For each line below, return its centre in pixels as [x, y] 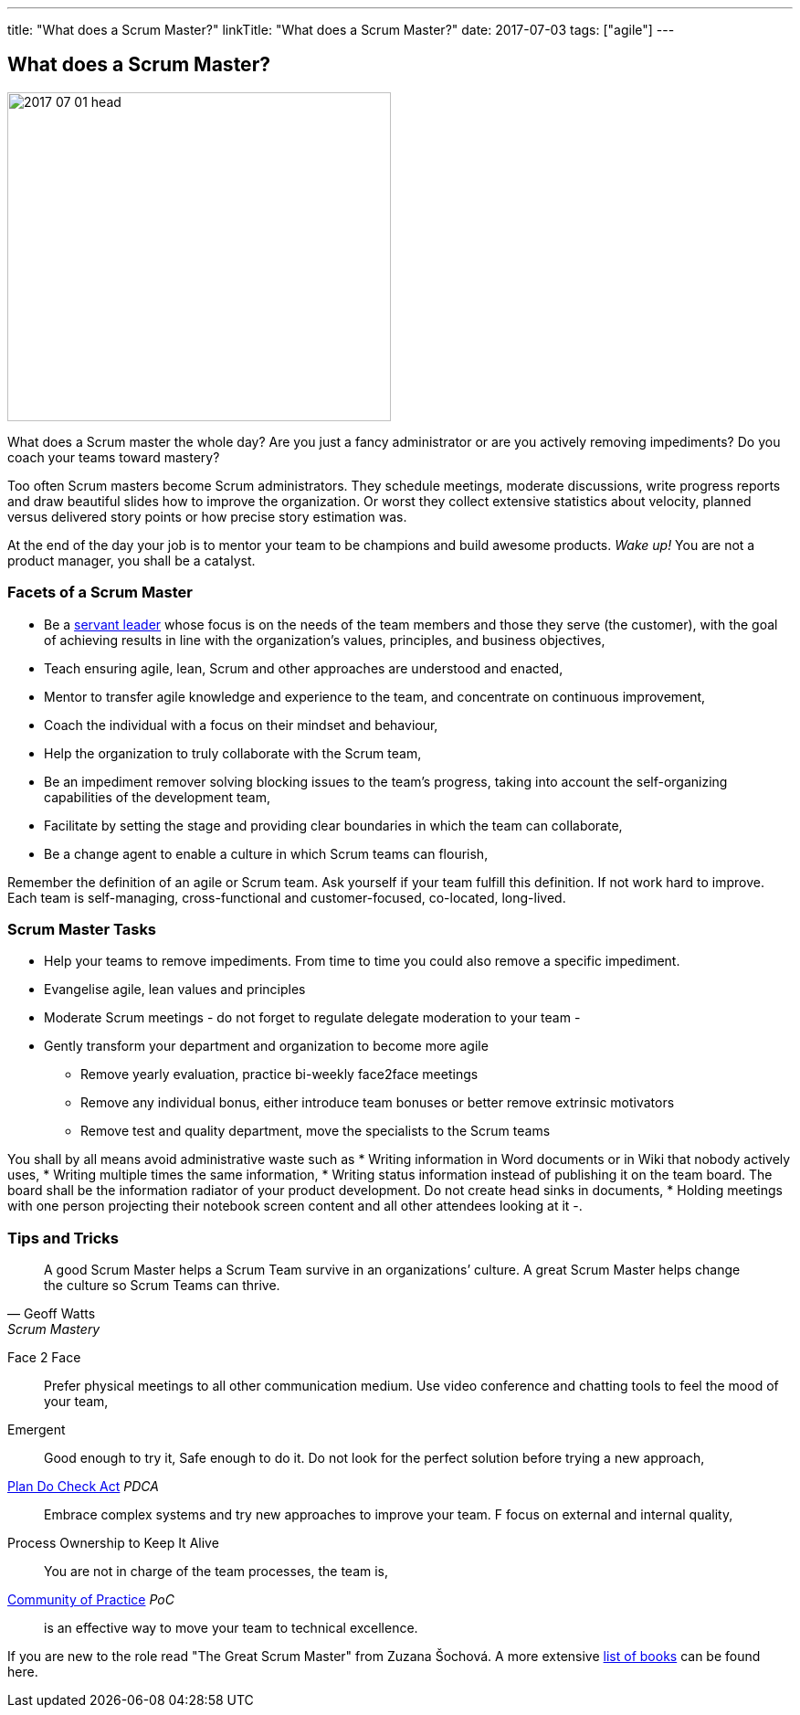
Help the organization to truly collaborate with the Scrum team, [233, 753]
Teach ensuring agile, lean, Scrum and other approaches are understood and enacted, [304, 668]
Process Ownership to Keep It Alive [113, 1543]
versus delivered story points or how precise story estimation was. [207, 516]
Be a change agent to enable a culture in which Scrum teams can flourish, [266, 853]
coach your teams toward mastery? [114, 457]
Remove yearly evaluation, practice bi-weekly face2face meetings [279, 1075]
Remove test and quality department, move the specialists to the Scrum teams [316, 1131]
